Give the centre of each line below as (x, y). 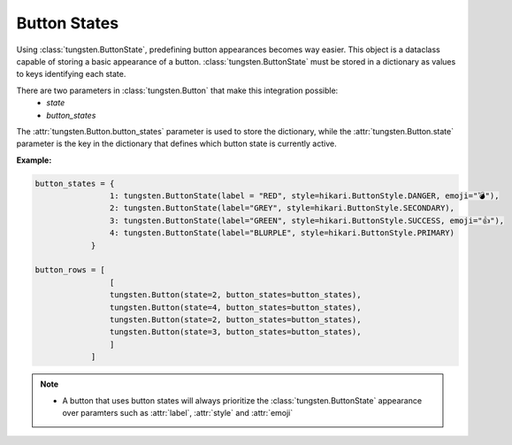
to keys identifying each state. (71, 74)
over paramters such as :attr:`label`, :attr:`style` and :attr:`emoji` (178, 412)
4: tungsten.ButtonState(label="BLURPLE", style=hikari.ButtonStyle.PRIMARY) (282, 233)
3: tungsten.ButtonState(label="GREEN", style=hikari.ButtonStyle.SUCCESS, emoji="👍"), (307, 220)
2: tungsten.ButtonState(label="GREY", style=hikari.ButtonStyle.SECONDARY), (282, 208)
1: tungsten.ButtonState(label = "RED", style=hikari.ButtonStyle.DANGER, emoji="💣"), (304, 196)
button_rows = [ (70, 270)
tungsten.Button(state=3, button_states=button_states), (235, 332)
